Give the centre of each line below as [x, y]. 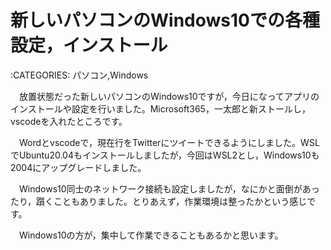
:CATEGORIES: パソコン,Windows [79, 75]
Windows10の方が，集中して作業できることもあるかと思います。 [151, 235]
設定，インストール [89, 45]
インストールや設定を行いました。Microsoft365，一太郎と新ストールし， [160, 108]
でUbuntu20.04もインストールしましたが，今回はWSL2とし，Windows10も [165, 155]
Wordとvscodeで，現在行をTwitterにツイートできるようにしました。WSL [169, 142]
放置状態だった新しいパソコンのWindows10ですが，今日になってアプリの [169, 96]
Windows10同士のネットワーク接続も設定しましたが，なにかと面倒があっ [169, 188]
